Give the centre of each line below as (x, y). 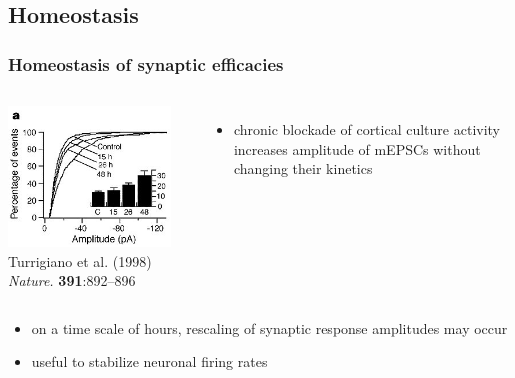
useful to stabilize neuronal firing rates (149, 361)
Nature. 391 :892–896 (72, 280)
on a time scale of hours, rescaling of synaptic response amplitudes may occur (269, 327)
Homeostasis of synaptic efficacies (146, 63)
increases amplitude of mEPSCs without (357, 148)
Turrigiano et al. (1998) (80, 260)
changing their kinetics (303, 168)
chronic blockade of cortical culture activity (366, 129)
